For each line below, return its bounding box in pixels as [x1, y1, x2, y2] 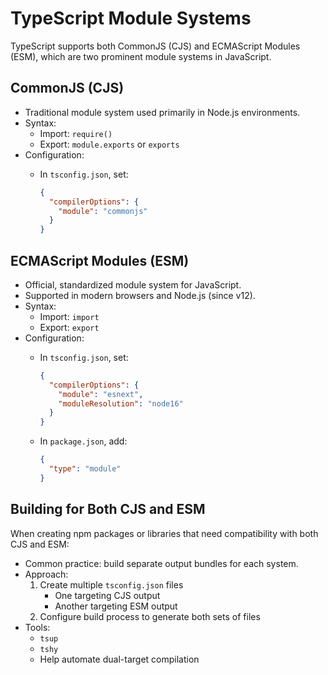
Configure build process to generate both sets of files [39, 610, 261, 622]
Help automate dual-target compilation [39, 653, 200, 665]
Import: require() [39, 127, 113, 139]
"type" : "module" [48, 464, 122, 474]
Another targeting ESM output [54, 600, 178, 612]
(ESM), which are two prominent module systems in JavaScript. [10, 50, 272, 62]
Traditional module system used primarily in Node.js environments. [24, 106, 301, 118]
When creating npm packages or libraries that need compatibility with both [10, 527, 319, 539]
